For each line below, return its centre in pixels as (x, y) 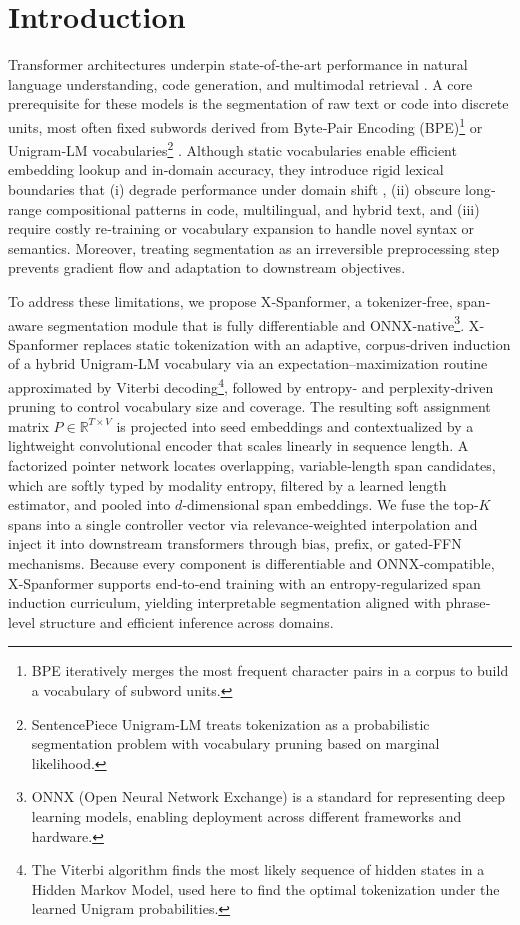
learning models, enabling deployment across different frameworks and (246, 815)
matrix (28, 425)
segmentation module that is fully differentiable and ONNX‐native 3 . (256, 323)
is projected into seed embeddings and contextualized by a (295, 425)
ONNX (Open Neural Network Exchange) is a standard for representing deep (268, 796)
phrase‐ (468, 602)
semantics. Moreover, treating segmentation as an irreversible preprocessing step (254, 247)
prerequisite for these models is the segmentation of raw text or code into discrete (258, 103)
